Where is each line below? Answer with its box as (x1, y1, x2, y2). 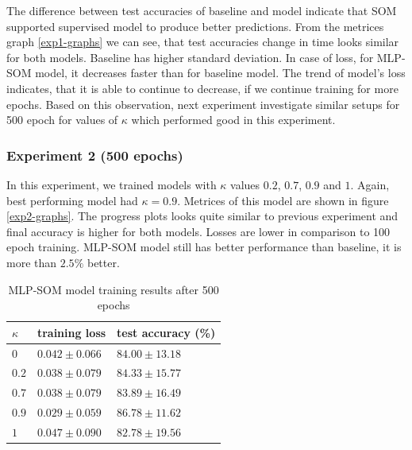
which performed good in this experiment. (131, 111, 336, 128)
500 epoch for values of (6, 111, 118, 128)
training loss (37, 324, 106, 340)
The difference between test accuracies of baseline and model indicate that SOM (6, 2, 397, 18)
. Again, (350, 176, 390, 192)
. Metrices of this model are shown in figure (177, 192, 389, 208)
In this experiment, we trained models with (6, 176, 217, 192)
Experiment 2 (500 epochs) (6, 145, 183, 165)
